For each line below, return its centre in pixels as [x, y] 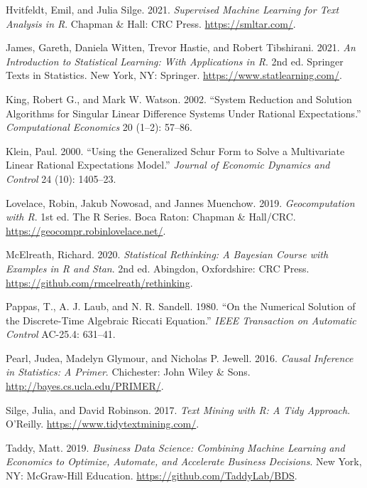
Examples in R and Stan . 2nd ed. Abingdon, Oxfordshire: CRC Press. [158, 268]
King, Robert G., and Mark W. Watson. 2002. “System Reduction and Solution [179, 99]
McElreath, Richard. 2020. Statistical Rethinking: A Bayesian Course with [167, 254]
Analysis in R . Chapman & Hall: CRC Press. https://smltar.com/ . [151, 23]
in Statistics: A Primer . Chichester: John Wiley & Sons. [128, 372]
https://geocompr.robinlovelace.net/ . [86, 230]
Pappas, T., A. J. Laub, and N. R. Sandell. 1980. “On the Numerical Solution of [181, 306]
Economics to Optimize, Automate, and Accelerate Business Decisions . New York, [184, 461]
